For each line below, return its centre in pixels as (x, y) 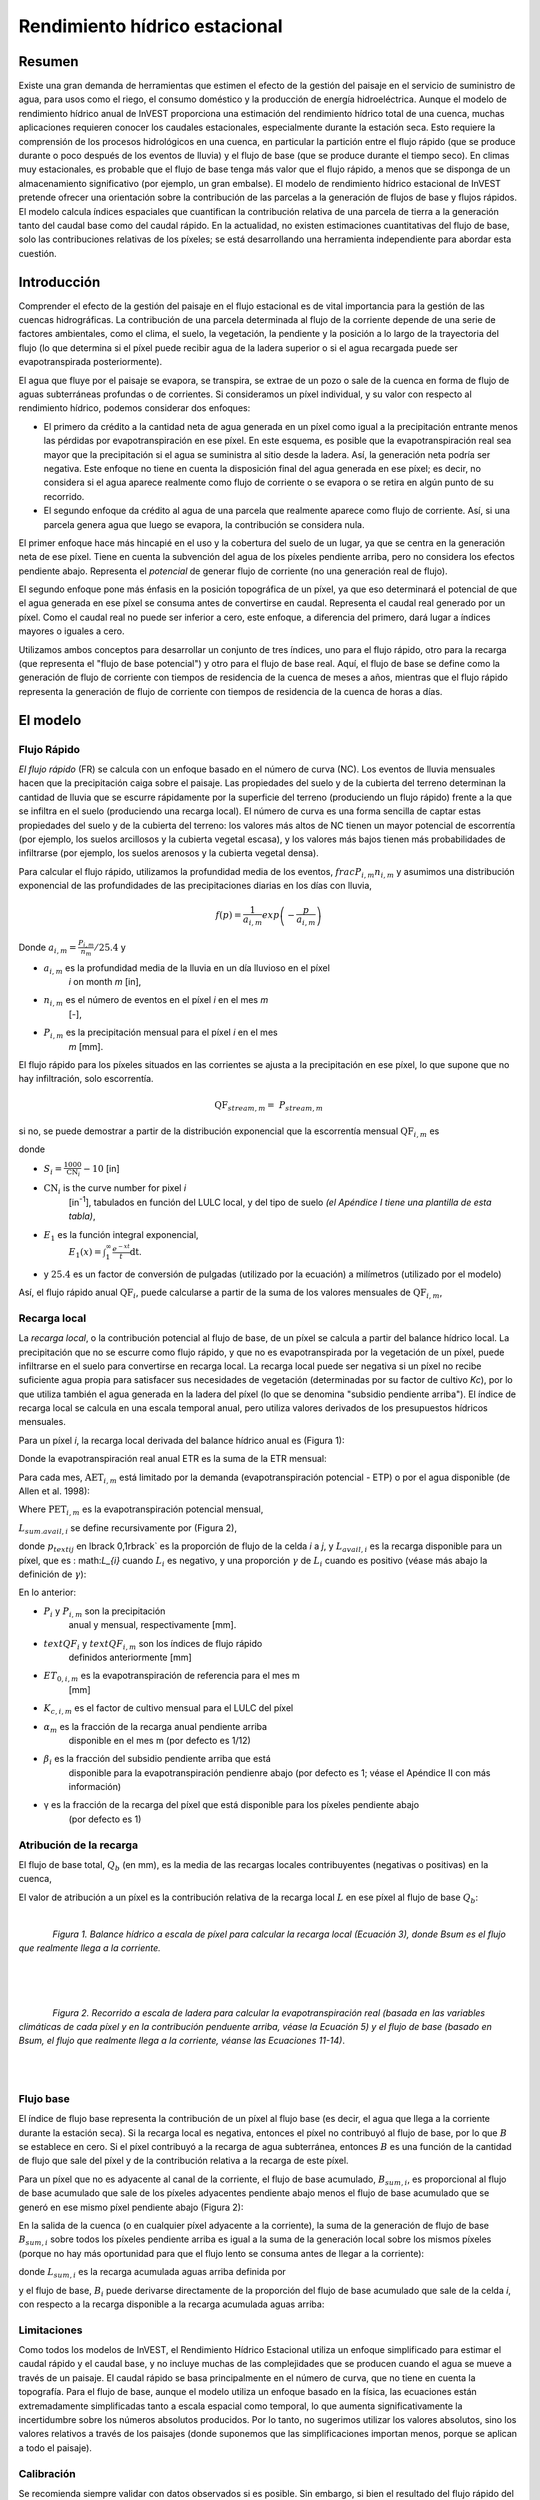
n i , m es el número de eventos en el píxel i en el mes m (156, 1001)
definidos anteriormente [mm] (130, 1657)
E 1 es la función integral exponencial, (121, 1235)
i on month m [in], (105, 981)
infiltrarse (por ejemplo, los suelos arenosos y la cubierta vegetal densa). (168, 853)
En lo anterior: (47, 1592)
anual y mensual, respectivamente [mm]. (152, 1625)
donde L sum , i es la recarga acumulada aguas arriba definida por (152, 2273)
